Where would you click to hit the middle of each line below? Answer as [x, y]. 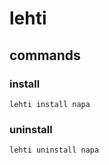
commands [45, 55]
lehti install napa [50, 104]
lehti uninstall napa [54, 150]
